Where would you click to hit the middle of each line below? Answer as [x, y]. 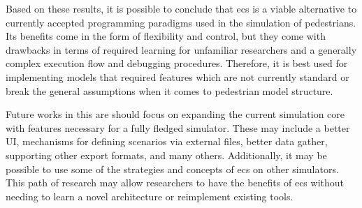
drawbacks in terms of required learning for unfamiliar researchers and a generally [181, 49]
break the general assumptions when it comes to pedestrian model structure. [169, 90]
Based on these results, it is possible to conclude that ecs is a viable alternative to [181, 8]
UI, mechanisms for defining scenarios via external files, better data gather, [167, 141]
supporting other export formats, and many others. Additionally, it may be [166, 155]
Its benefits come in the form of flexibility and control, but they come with [166, 36]
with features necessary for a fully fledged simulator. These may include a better [178, 127]
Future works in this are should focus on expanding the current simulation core [175, 114]
